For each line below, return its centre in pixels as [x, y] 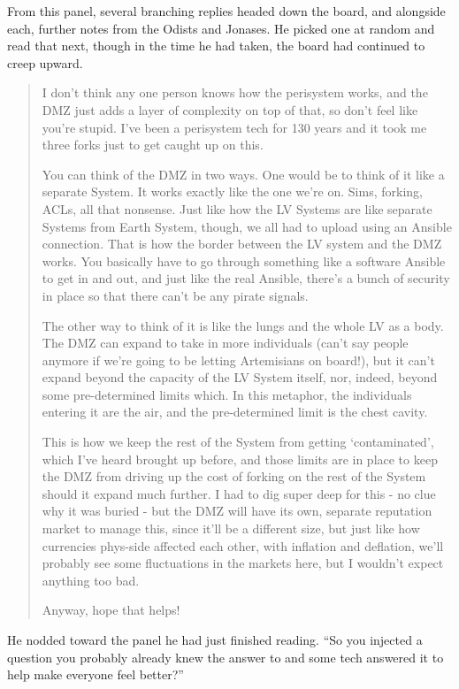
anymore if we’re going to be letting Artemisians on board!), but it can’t [238, 360]
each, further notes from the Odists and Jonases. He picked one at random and [221, 28]
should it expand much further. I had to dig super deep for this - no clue [239, 493]
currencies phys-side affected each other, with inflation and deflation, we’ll [243, 545]
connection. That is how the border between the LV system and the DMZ [242, 244]
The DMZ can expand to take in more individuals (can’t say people [225, 343]
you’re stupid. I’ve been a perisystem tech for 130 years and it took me [234, 127]
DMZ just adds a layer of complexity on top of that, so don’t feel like [230, 109]
